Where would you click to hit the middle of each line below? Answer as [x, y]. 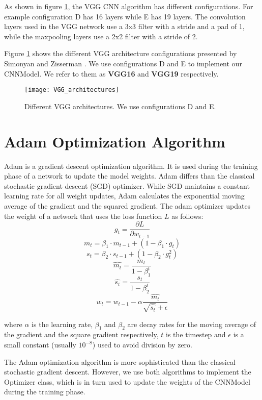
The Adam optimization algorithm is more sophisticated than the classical [120, 361]
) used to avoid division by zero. [142, 345]
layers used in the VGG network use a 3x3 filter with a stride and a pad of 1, [124, 26]
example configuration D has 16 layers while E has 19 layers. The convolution [125, 16]
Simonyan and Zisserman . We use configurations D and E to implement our [123, 63]
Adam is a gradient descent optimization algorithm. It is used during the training [131, 166]
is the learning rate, [62, 324]
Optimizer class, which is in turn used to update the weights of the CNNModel [127, 381]
